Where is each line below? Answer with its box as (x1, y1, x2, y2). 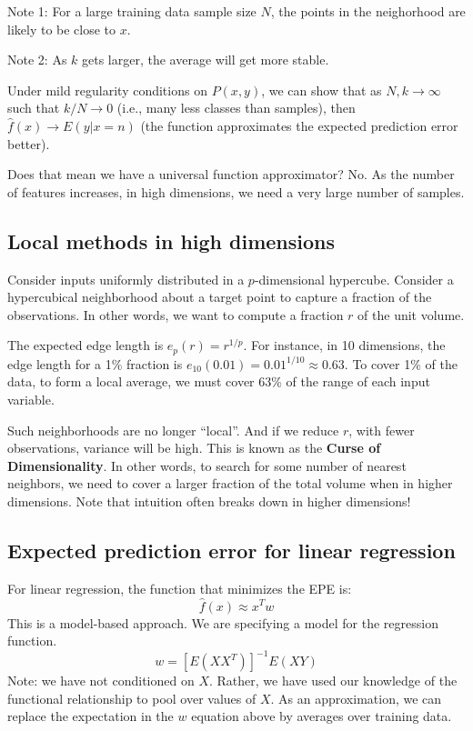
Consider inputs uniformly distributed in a (7, 269, 245, 288)
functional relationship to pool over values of (7, 688, 257, 707)
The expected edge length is (7, 335, 164, 355)
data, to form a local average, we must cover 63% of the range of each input (7, 372, 430, 391)
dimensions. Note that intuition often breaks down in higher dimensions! (7, 491, 411, 510)
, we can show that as (261, 80, 382, 99)
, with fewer (348, 420, 415, 439)
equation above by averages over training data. (191, 706, 452, 726)
